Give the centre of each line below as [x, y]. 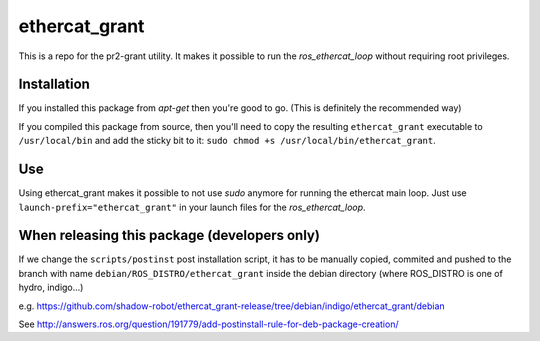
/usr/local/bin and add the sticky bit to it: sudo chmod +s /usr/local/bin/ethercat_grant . [227, 141]
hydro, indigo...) [51, 287]
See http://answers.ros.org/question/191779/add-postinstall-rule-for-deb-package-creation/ [208, 324]
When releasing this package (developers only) [169, 235]
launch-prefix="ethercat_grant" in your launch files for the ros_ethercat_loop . [192, 207]
